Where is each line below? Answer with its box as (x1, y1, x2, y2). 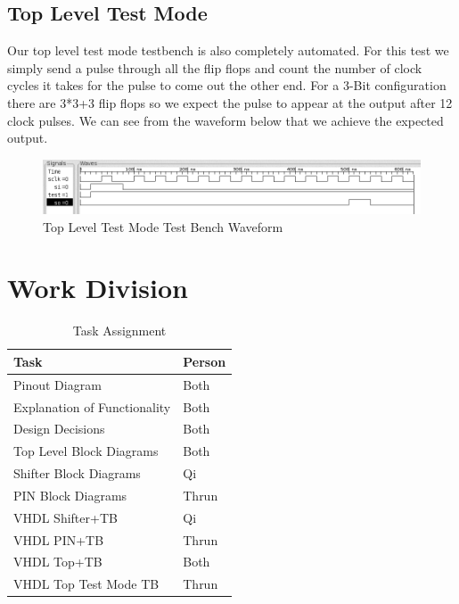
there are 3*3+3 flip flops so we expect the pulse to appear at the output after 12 (7, 93, 453, 112)
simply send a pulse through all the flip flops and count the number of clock (7, 58, 422, 77)
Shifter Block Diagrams (13, 464, 141, 483)
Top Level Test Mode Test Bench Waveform (43, 217, 283, 236)
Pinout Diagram (13, 375, 102, 393)
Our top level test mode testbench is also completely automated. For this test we (7, 41, 449, 60)
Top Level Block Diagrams (13, 442, 159, 460)
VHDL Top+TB (13, 552, 102, 571)
